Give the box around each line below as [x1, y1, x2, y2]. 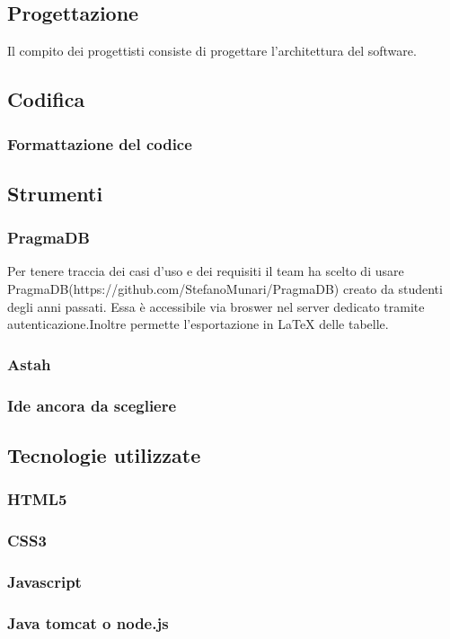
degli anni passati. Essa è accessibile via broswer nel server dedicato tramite [7, 297, 425, 315]
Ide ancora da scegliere [7, 394, 177, 416]
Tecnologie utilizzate [7, 440, 201, 468]
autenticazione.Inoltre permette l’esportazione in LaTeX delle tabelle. [7, 315, 389, 333]
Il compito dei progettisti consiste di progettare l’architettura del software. [7, 41, 417, 60]
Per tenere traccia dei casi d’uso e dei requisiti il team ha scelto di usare [7, 262, 404, 280]
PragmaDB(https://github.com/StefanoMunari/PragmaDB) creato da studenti [7, 280, 443, 298]
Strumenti [7, 179, 103, 207]
